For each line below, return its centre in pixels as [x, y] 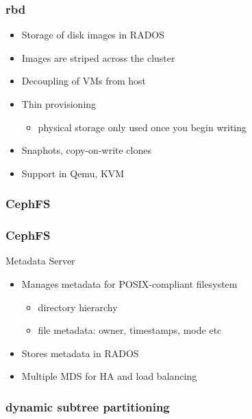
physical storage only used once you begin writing [142, 127]
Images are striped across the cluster [98, 57]
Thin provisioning [59, 104]
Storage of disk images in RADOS [93, 35]
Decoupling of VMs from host [84, 81]
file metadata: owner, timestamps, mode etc [130, 330]
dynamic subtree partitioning [88, 406]
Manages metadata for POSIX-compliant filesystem [129, 284]
